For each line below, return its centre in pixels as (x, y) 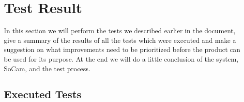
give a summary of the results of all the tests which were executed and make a (120, 40)
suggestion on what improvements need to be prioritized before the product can (122, 49)
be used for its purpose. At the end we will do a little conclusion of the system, (121, 58)
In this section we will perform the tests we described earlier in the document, (120, 31)
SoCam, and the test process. (47, 68)
